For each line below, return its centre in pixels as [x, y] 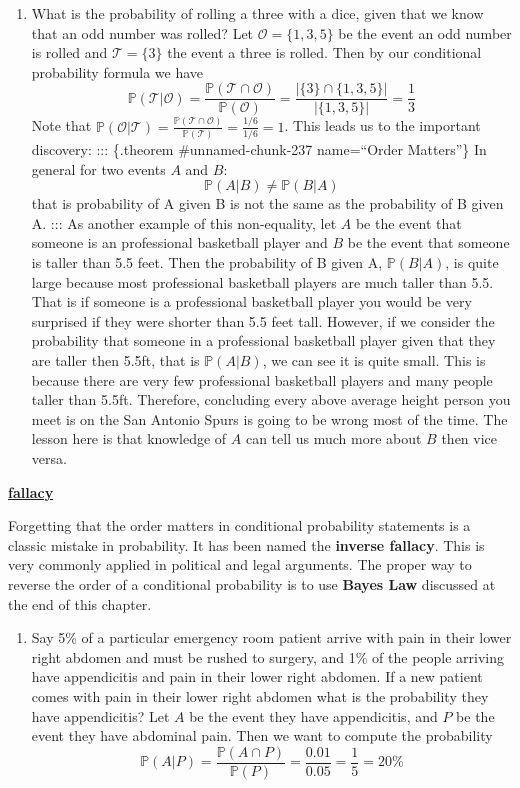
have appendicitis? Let [100, 715]
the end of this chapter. [80, 603]
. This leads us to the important [382, 125]
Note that [61, 125]
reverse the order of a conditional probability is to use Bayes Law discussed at [252, 583]
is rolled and [69, 52]
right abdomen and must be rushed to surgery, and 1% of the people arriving [268, 656]
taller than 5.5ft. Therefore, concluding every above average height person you [271, 399]
